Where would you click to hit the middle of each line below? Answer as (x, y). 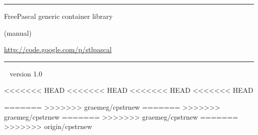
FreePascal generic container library (58, 16)
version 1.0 (26, 73)
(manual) (18, 33)
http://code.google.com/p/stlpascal (58, 49)
